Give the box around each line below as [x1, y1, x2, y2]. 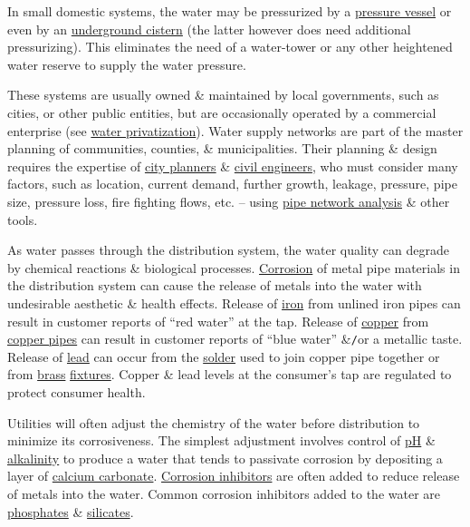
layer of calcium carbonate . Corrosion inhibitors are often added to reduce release [7, 466, 460, 485]
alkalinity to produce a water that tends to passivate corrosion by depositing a [7, 448, 443, 467]
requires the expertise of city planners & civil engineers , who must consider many [7, 156, 458, 175]
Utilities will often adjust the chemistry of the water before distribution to [7, 413, 420, 432]
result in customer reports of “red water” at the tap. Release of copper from [7, 311, 429, 330]
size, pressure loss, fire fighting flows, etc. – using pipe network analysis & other [7, 191, 450, 210]
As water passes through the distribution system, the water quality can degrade [7, 240, 449, 259]
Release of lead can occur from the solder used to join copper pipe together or [7, 346, 440, 366]
